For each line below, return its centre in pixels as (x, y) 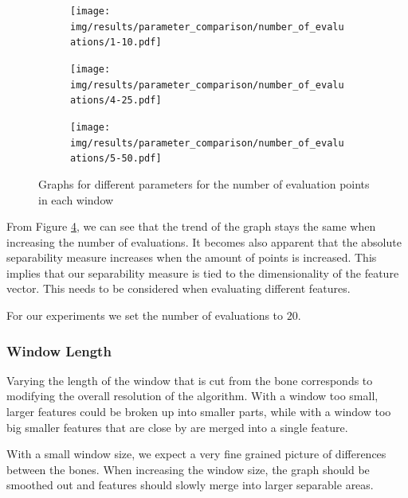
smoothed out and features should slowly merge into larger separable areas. (190, 485)
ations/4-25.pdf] (116, 101)
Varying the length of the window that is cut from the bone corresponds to (190, 380)
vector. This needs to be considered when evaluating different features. (178, 288)
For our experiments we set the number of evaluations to (145, 315)
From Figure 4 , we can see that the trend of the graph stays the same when (191, 226)
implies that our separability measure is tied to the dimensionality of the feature (203, 272)
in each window (76, 199)
